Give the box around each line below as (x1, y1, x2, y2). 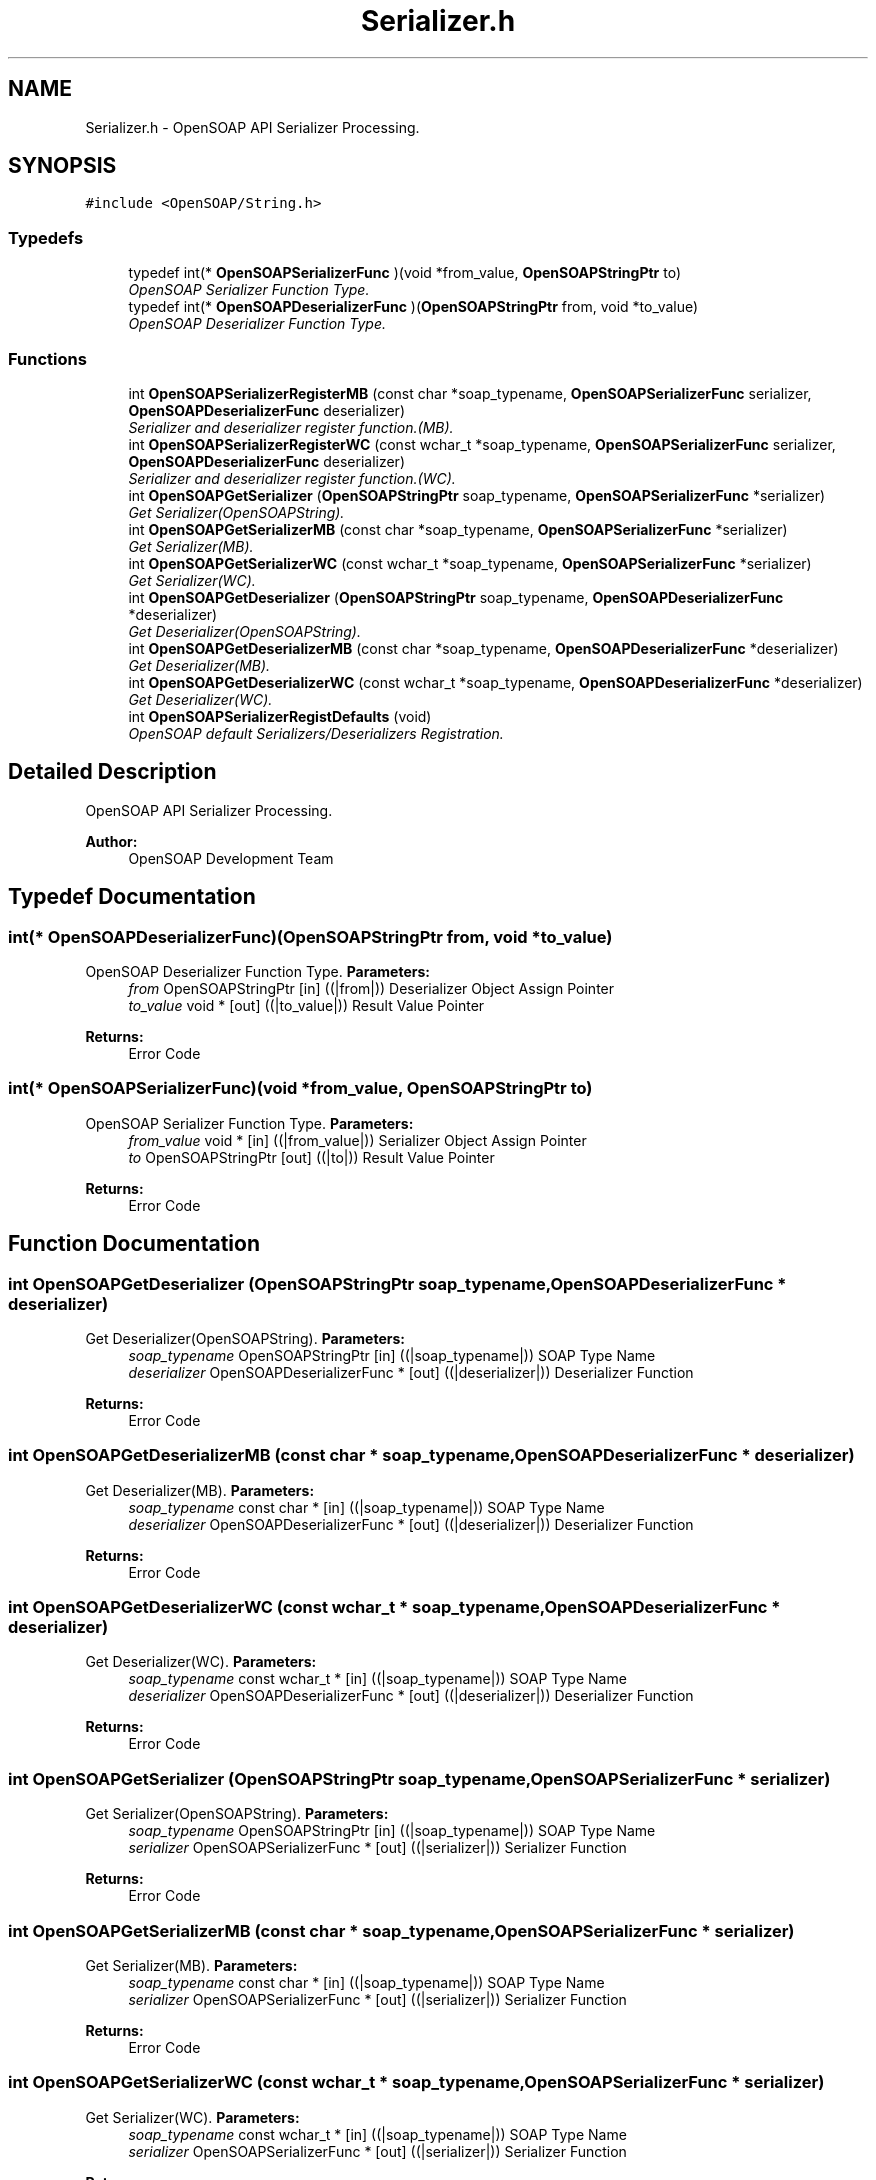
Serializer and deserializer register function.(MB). (128, 418, 454, 436)
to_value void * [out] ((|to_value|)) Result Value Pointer (128, 997, 485, 1014)
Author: (85, 832, 138, 850)
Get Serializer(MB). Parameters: (85, 1956, 298, 1974)
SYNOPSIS (8, 153, 117, 179)
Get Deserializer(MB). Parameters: (85, 1481, 315, 1499)
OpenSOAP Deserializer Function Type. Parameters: (85, 963, 430, 980)
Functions (8, 348, 87, 369)
